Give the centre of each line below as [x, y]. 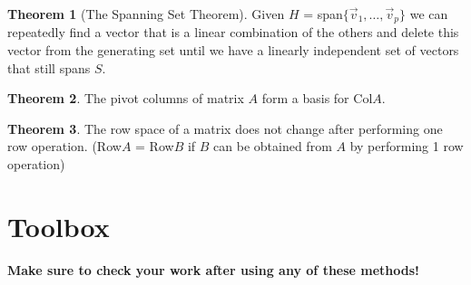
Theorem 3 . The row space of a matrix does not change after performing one [225, 128]
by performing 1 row [407, 146]
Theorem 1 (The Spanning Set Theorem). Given [146, 14]
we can [429, 14]
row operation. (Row [64, 146]
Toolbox [59, 226]
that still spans [49, 67]
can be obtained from [273, 146]
